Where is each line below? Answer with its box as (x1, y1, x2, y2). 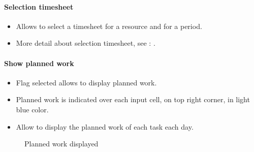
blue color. (16, 104, 49, 114)
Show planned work (4, 57, 74, 68)
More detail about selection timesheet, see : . (16, 38, 155, 48)
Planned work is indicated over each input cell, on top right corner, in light (16, 94, 250, 105)
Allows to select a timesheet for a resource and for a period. (16, 20, 202, 31)
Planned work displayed (24, 138, 99, 149)
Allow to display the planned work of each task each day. (16, 121, 194, 132)
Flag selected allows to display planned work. (16, 77, 157, 87)
